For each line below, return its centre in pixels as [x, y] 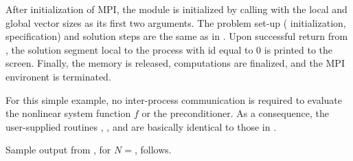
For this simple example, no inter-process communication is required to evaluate [174, 99]
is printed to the [298, 49]
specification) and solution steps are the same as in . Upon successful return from [177, 36]
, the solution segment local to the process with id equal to [129, 49]
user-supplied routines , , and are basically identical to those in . [141, 126]
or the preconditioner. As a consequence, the [235, 113]
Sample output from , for [58, 150]
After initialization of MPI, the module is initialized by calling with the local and [176, 9]
